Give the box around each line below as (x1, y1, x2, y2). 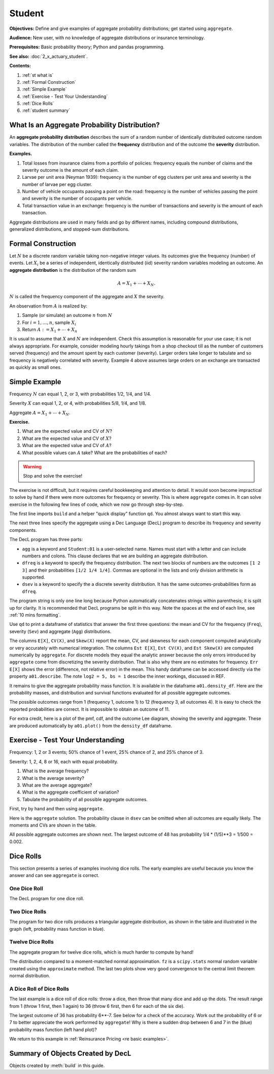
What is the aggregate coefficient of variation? (22, 789, 119, 795)
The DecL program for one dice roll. (9, 896, 84, 902)
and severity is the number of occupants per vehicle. (22, 196, 133, 202)
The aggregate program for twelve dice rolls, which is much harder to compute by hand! (9, 949, 194, 955)
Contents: (9, 62, 31, 69)
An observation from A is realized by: (9, 303, 87, 309)
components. (9, 527, 38, 533)
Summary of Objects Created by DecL (9, 1049, 131, 1058)
